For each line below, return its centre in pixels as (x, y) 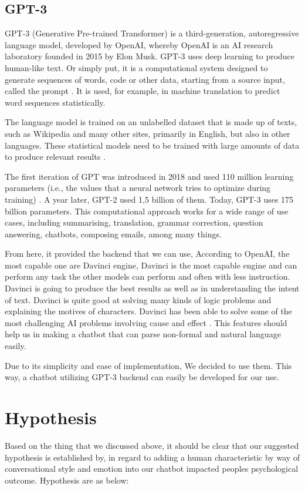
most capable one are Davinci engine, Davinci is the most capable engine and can (151, 265)
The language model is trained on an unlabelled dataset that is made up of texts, (151, 122)
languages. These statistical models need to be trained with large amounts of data (152, 145)
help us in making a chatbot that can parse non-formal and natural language (143, 334)
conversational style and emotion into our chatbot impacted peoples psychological (152, 469)
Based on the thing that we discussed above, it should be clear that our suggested (152, 445)
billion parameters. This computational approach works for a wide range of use (147, 211)
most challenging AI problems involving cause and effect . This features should (146, 322)
